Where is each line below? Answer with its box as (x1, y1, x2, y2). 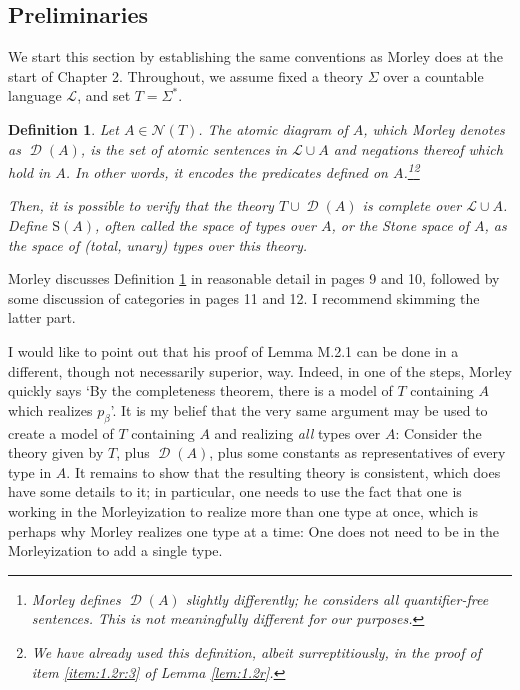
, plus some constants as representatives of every (209, 442, 506, 463)
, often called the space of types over (94, 215, 316, 236)
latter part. (8, 307, 76, 328)
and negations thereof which (333, 138, 503, 159)
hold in (8, 161, 51, 182)
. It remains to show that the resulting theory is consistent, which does (66, 461, 501, 482)
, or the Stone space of (331, 215, 470, 236)
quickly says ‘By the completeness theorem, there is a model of (8, 380, 393, 401)
